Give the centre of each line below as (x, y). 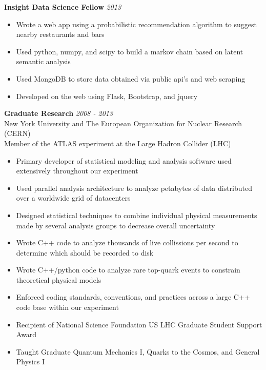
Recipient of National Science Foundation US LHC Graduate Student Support (139, 324)
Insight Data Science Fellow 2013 (63, 7)
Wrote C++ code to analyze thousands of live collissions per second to (127, 242)
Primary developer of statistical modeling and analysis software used (124, 160)
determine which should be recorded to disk (85, 252)
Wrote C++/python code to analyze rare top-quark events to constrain (128, 270)
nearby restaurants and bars (60, 34)
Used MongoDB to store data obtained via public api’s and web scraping (131, 78)
